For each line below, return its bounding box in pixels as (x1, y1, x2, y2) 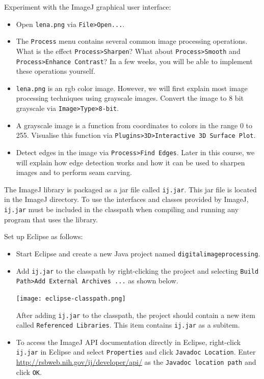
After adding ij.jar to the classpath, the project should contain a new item (16, 309, 255, 320)
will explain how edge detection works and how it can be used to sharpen (16, 157, 245, 167)
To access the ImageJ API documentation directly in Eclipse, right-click (16, 336, 241, 347)
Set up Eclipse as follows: (4, 231, 83, 242)
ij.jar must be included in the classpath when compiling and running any (4, 204, 239, 215)
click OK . (16, 366, 42, 377)
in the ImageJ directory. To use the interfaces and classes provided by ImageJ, (4, 194, 249, 205)
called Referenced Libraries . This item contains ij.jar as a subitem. (16, 319, 240, 330)
